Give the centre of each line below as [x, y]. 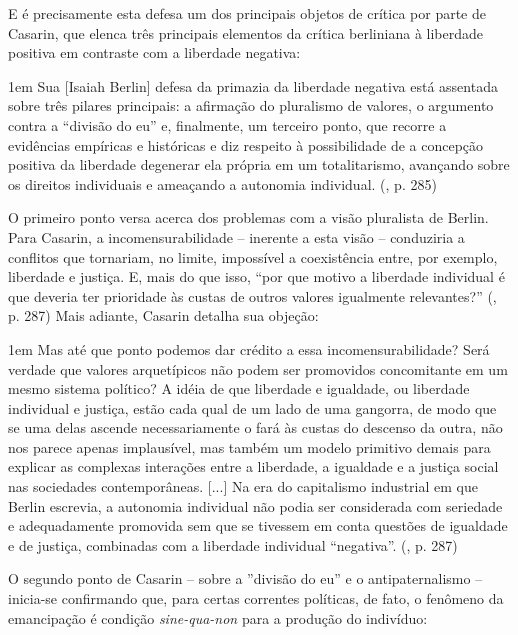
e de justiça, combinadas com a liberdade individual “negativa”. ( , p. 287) [233, 544]
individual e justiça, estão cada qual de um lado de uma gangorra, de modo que [252, 407]
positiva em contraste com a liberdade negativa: [154, 52]
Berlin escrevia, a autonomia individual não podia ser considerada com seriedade [255, 505]
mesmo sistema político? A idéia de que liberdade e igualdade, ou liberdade [239, 388]
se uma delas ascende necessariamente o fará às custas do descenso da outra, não [255, 427]
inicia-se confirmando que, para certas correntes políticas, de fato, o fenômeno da [256, 598]
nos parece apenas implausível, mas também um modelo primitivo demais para [249, 446]
